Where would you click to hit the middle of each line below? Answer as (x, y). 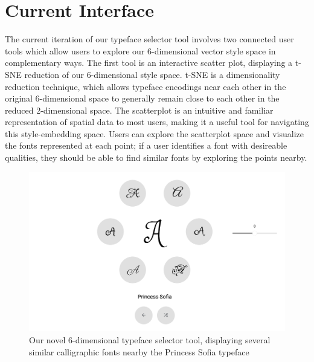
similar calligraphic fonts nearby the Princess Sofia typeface (139, 351)
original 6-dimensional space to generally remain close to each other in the (142, 98)
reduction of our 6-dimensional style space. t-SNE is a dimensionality (152, 74)
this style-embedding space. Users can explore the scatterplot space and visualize (154, 133)
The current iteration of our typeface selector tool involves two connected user (149, 39)
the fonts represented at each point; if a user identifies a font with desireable (146, 145)
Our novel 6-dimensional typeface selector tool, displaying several (150, 340)
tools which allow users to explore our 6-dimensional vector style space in (140, 50)
